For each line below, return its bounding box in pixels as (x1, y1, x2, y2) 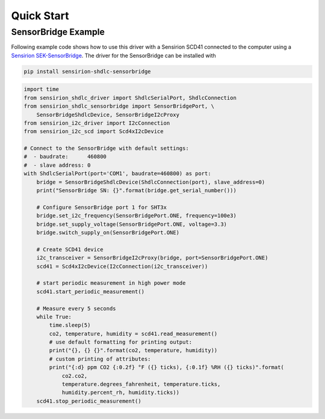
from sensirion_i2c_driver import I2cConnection (23, 119, 170, 126)
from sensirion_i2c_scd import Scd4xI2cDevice (23, 128, 164, 135)
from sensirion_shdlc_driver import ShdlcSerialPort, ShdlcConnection (23, 94, 237, 101)
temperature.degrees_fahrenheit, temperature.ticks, (61, 381, 221, 388)
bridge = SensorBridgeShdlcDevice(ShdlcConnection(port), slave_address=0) (36, 178, 265, 185)
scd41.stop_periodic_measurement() (36, 397, 141, 405)
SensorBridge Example (11, 26, 105, 37)
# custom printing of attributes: (49, 355, 151, 362)
